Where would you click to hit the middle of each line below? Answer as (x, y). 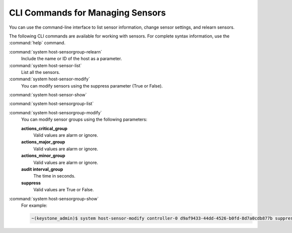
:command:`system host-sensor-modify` (49, 79)
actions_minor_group (43, 156)
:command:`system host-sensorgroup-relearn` (55, 52)
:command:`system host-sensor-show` (48, 95)
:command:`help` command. (37, 43)
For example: (34, 205)
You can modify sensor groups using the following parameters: (84, 120)
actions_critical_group (44, 128)
